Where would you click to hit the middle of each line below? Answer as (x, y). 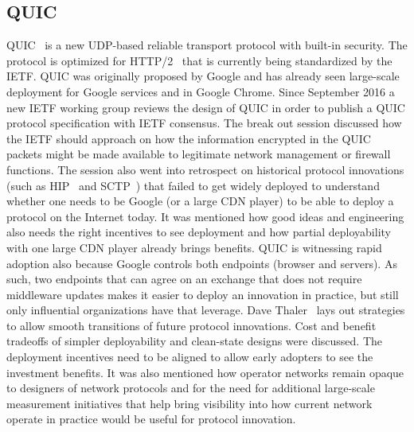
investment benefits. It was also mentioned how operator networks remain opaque (205, 372)
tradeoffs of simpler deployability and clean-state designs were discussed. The (195, 341)
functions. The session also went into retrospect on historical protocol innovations (205, 169)
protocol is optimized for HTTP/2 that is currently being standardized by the (199, 60)
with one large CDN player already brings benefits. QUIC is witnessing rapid (194, 247)
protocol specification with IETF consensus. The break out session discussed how (204, 123)
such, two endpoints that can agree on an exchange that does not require (184, 279)
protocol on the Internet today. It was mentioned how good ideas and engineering (205, 216)
